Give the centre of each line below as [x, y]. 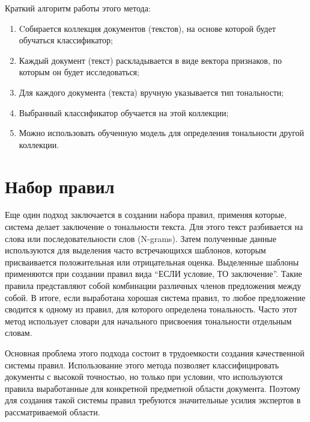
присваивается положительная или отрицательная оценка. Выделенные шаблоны [152, 262]
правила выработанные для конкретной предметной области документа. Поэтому [153, 388]
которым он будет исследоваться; [79, 72]
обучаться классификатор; [66, 40]
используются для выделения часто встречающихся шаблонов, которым [135, 250]
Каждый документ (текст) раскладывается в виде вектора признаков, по [150, 60]
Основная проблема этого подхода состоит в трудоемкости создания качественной [155, 353]
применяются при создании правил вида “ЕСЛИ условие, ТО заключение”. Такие [153, 274]
